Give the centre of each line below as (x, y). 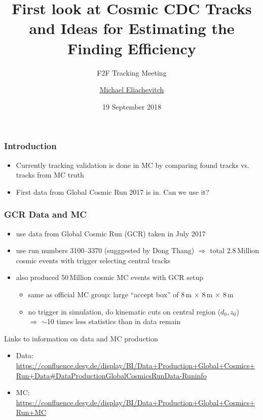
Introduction (30, 146)
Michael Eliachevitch (132, 90)
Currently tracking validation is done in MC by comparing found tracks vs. (133, 165)
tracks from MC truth (50, 175)
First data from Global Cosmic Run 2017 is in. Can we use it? (112, 191)
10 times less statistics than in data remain (114, 321)
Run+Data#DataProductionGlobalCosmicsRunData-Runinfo (111, 375)
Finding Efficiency (132, 48)
